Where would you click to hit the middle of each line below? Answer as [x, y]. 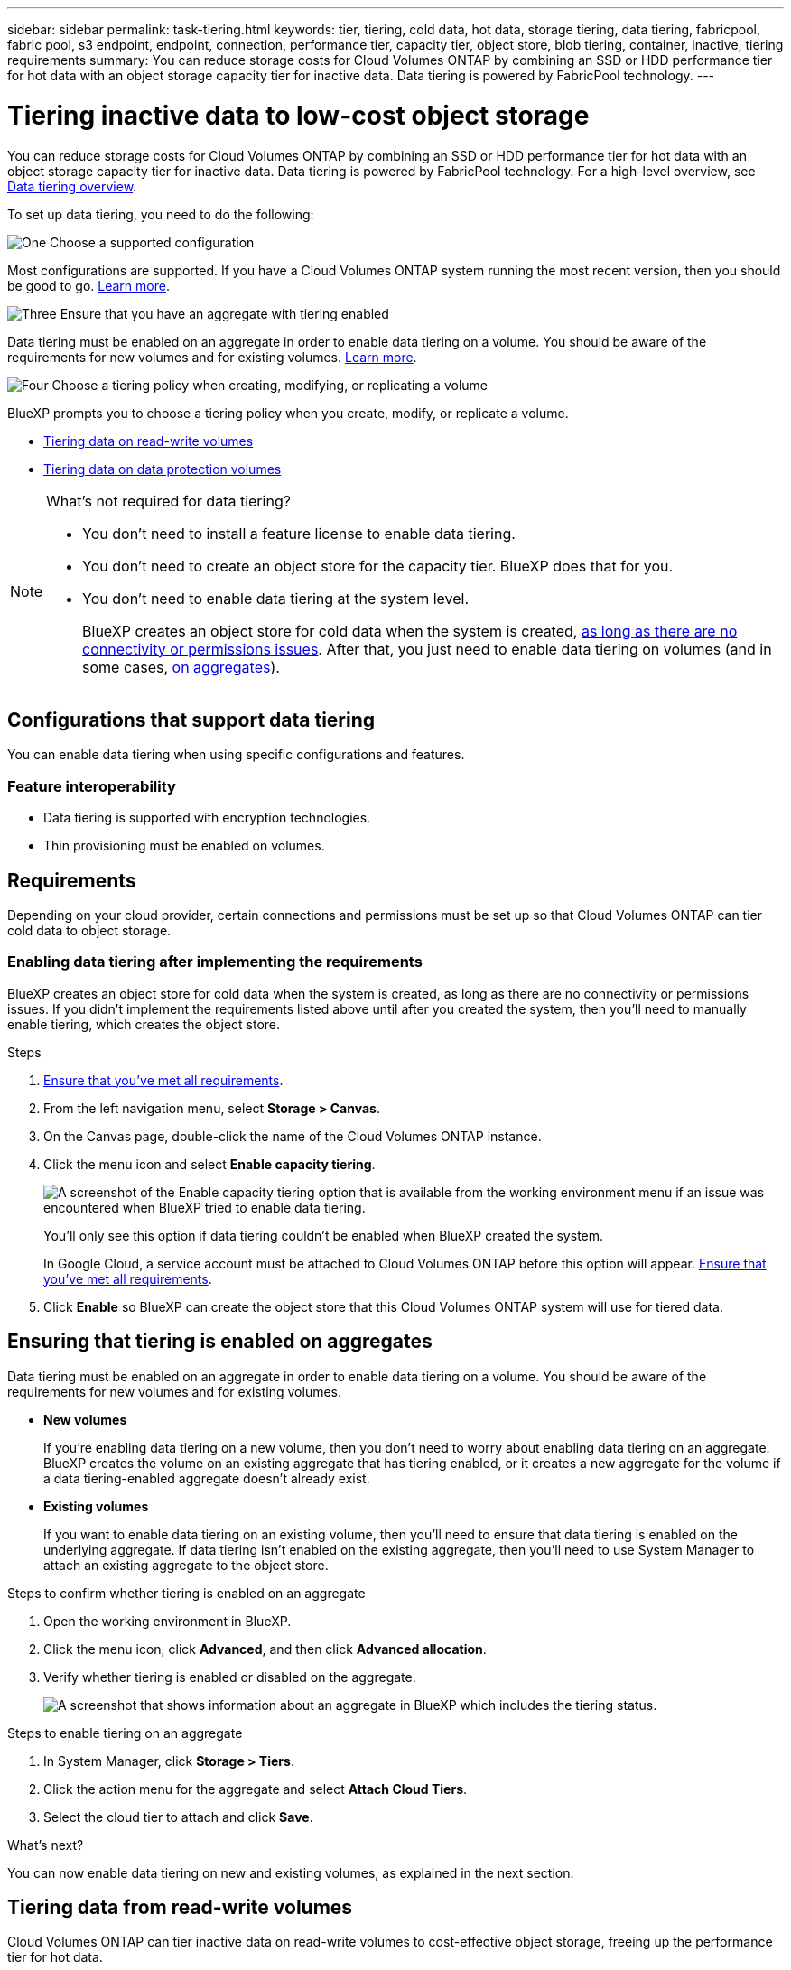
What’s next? [46, 1845]
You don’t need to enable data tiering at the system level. [276, 598]
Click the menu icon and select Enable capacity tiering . [209, 1164]
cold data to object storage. [89, 930]
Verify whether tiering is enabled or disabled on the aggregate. [230, 1677]
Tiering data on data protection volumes [163, 469]
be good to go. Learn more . [88, 285]
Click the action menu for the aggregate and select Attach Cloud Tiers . [256, 1789]
